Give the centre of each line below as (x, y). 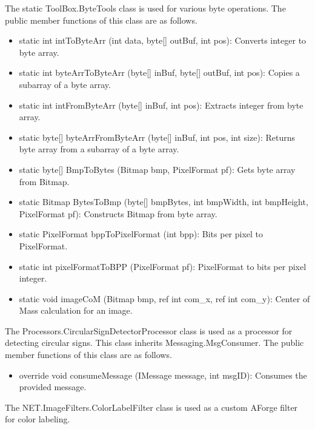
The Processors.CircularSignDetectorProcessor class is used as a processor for (149, 330)
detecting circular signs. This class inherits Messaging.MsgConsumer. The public (154, 343)
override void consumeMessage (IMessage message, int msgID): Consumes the (163, 375)
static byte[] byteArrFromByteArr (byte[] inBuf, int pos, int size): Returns (157, 137)
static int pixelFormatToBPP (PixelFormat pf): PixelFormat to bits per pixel (163, 266)
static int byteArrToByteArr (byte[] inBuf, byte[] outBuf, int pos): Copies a (159, 73)
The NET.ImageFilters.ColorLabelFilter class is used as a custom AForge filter (151, 407)
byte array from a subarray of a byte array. (99, 149)
